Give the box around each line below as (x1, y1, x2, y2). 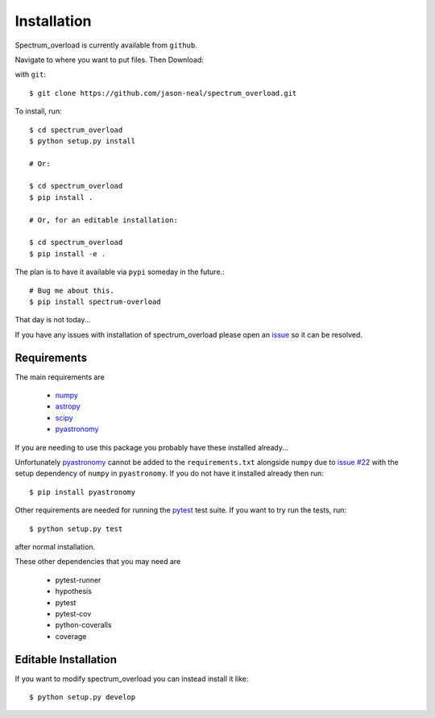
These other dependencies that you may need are (14, 557, 181, 567)
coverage (55, 631, 87, 641)
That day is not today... (14, 315, 92, 325)
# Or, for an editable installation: (29, 215, 179, 225)
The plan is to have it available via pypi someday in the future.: (14, 267, 225, 277)
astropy (55, 401, 81, 411)
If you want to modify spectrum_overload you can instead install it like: (14, 674, 249, 683)
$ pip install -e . (29, 249, 106, 258)
